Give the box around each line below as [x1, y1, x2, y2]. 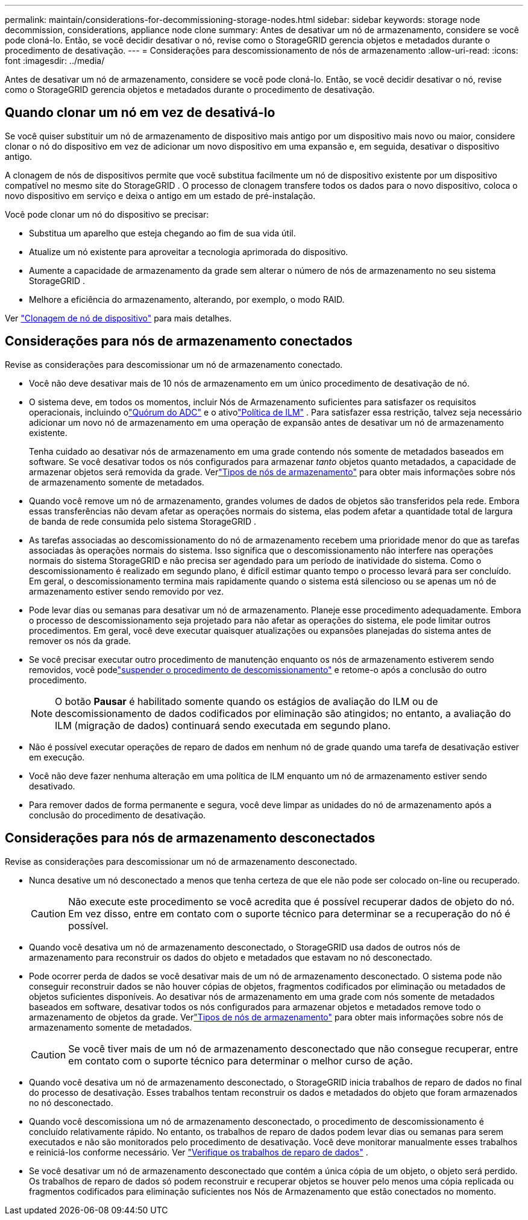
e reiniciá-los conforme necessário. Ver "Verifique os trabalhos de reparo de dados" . [29, 1146, 368, 1157]
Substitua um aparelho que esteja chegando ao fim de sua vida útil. [29, 227, 296, 238]
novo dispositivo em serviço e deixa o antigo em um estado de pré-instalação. [5, 190, 316, 201]
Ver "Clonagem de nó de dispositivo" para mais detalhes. [5, 312, 232, 323]
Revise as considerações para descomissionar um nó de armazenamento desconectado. [5, 856, 357, 867]
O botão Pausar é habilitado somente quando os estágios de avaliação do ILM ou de [55, 695, 438, 707]
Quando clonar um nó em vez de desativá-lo [5, 105, 275, 121]
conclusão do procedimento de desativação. [29, 809, 206, 820]
